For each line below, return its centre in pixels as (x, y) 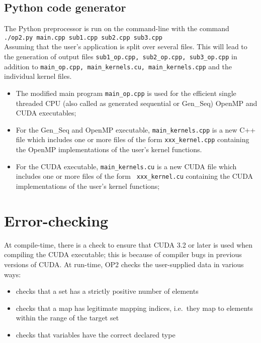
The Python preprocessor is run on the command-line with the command (117, 28)
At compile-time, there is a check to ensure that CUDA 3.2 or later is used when (128, 244)
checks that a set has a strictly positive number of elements (107, 291)
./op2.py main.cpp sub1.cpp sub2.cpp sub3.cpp (83, 37)
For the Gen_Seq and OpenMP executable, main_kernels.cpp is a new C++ (136, 129)
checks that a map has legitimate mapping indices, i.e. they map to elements (134, 308)
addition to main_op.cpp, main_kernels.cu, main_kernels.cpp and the (118, 66)
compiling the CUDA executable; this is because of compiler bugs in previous (123, 254)
